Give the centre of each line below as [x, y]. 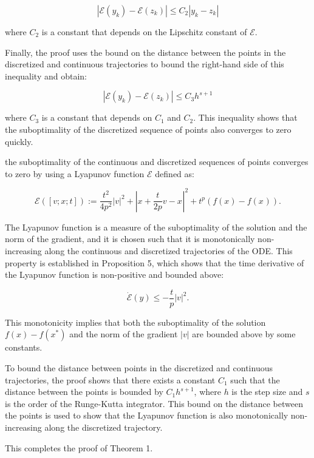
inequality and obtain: [46, 76]
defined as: [175, 173]
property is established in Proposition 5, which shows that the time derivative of [155, 262]
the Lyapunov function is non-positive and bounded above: [114, 274]
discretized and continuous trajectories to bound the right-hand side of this [145, 64]
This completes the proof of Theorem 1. [79, 447]
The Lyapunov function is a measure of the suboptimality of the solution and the [156, 227]
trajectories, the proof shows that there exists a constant [110, 379]
